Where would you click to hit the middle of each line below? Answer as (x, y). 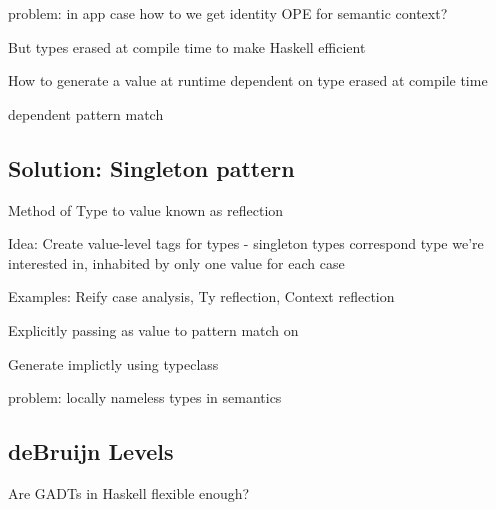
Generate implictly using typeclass (113, 363)
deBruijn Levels (91, 451)
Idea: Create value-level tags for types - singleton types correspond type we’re (246, 243)
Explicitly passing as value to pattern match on (153, 329)
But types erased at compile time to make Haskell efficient (187, 46)
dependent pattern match (86, 113)
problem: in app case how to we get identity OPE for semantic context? (228, 13)
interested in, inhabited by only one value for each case (176, 262)
